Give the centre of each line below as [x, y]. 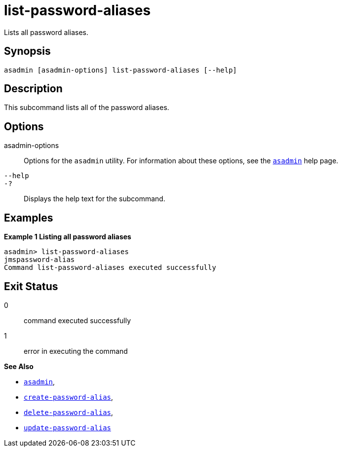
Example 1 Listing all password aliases [68, 237]
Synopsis [27, 51]
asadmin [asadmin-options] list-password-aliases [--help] [121, 70]
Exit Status [31, 286]
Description [33, 89]
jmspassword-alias [39, 260]
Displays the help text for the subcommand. [95, 199]
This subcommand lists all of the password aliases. [87, 108]
